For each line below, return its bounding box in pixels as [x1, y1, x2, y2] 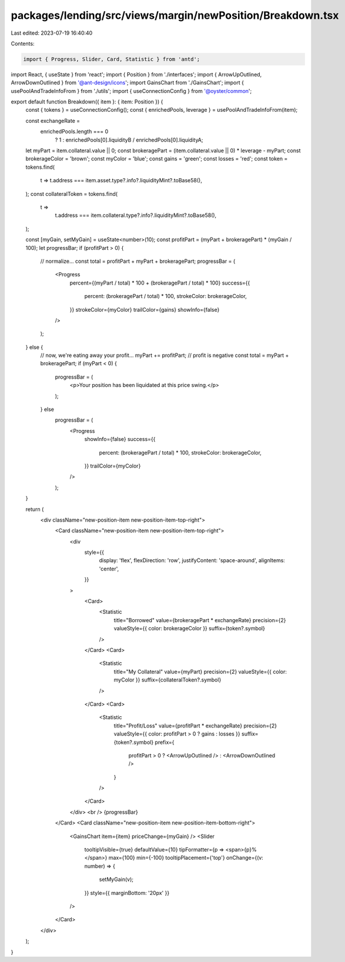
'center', [99, 565, 119, 572]
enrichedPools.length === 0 [40, 128, 109, 135]
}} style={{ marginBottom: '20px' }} [84, 889, 170, 896]
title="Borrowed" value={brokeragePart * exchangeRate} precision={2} [113, 616, 286, 623]
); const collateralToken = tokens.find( [25, 190, 118, 197]
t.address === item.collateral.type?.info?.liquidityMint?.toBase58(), [55, 212, 217, 219]
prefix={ [155, 739, 175, 746]
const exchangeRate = [25, 117, 81, 124]
